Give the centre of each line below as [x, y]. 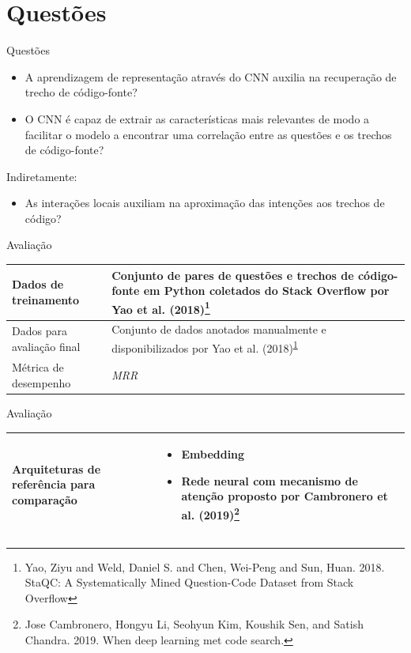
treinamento [46, 299]
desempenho [41, 382]
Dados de [38, 284]
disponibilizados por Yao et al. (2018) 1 [205, 346]
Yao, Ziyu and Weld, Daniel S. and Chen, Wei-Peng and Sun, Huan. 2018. [205, 566]
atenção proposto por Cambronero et [285, 496]
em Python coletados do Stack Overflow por [266, 291]
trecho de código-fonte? [81, 92]
